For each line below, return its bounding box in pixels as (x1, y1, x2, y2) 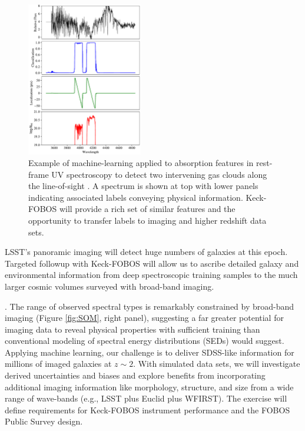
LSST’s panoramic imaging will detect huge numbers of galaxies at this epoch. (5, 246, 288, 258)
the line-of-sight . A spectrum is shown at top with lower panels (28, 180, 258, 192)
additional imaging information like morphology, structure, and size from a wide (5, 380, 294, 393)
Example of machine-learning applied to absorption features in (28, 156, 254, 168)
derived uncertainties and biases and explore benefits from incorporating (5, 369, 266, 382)
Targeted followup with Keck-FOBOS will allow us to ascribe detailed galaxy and (5, 257, 299, 269)
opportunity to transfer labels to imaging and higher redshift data (28, 214, 267, 226)
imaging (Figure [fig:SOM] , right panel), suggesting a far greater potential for (5, 311, 284, 324)
